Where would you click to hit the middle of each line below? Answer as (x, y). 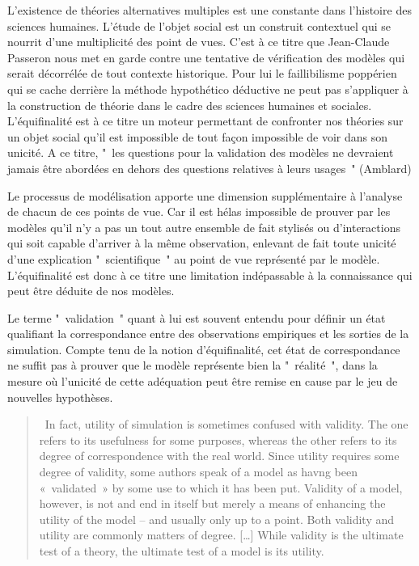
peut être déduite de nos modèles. (91, 291)
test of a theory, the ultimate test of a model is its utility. (182, 551)
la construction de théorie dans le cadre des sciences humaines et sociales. (190, 105)
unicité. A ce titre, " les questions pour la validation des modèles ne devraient (201, 152)
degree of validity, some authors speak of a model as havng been (198, 472)
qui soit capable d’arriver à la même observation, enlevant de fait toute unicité (202, 243)
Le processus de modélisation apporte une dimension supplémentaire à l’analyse (205, 195)
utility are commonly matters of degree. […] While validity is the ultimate (221, 535)
